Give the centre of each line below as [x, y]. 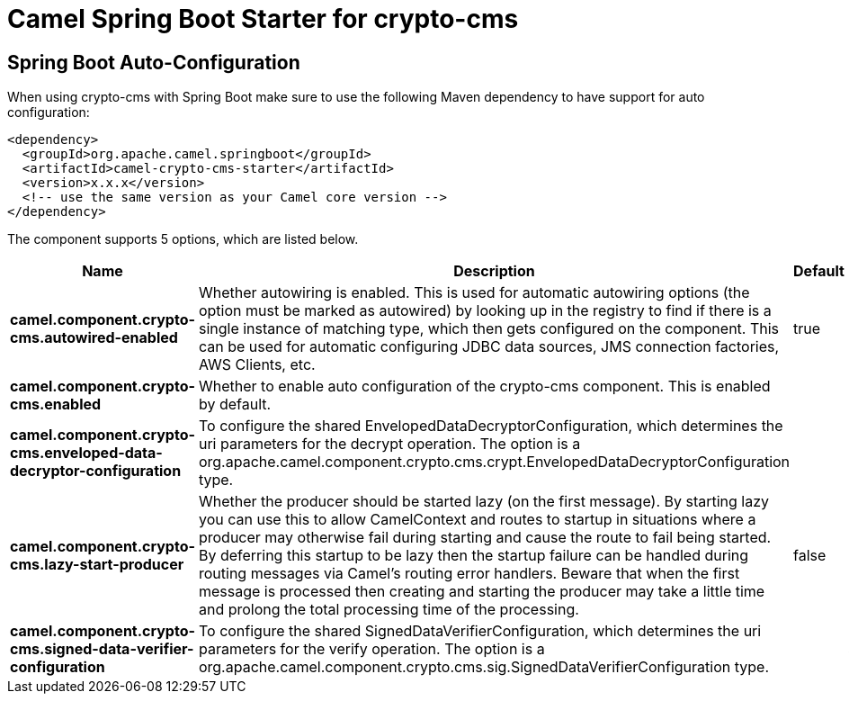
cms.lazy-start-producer [97, 565]
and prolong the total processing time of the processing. [389, 610]
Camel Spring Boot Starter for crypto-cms [263, 19]
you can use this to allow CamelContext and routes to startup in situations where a [477, 520]
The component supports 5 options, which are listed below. [183, 239]
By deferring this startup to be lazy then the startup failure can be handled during [474, 556]
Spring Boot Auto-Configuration [154, 62]
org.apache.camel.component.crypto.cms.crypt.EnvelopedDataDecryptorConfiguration [494, 462]
